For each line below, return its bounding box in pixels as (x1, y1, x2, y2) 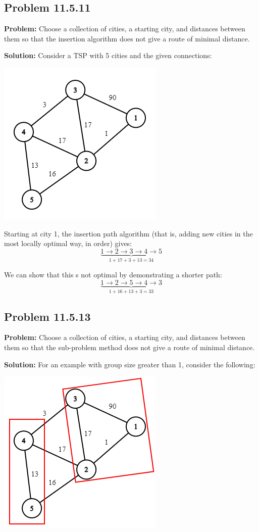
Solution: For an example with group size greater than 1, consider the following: (4, 359, 255, 369)
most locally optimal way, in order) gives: (4, 238, 132, 249)
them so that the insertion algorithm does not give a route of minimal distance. (4, 33, 250, 43)
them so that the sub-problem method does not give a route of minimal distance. (4, 342, 255, 353)
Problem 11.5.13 (4, 308, 91, 324)
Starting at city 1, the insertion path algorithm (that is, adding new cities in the (4, 228, 253, 238)
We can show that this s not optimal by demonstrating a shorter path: (4, 269, 222, 280)
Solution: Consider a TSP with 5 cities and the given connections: (4, 50, 212, 61)
